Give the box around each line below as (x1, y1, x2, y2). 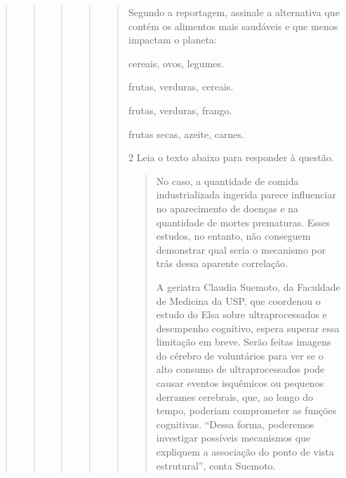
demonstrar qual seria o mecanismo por (156, 242, 326, 257)
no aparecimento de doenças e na (156, 200, 299, 215)
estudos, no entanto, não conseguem (156, 228, 311, 243)
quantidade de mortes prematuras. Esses (156, 214, 331, 229)
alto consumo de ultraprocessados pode (156, 362, 325, 376)
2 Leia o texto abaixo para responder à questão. (128, 150, 334, 165)
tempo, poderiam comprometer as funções (156, 403, 337, 418)
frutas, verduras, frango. (128, 102, 232, 117)
